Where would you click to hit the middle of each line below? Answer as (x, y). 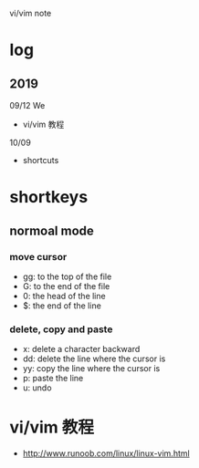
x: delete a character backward (81, 349)
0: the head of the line (64, 296)
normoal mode (52, 230)
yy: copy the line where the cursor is (91, 369)
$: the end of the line (62, 306)
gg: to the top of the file (67, 276)
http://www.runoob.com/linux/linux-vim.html (106, 453)
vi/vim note (31, 13)
